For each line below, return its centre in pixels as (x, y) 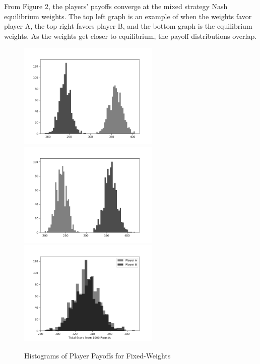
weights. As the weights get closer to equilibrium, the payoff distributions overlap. (131, 36)
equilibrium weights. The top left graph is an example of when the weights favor (128, 16)
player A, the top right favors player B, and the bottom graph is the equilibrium (128, 26)
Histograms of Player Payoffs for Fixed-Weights (97, 355)
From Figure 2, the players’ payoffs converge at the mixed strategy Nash (116, 6)
